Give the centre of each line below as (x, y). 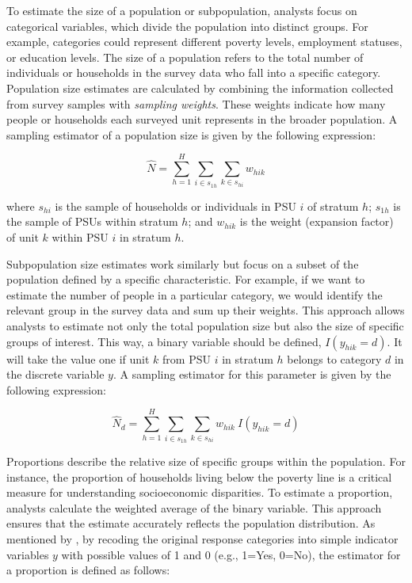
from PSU (187, 358)
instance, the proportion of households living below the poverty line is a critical (199, 476)
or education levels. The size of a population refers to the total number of (185, 57)
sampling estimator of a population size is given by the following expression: (191, 134)
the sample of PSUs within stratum (92, 221)
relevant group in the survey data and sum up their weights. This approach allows (206, 310)
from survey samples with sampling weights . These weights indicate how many (196, 103)
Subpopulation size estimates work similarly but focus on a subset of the (183, 263)
